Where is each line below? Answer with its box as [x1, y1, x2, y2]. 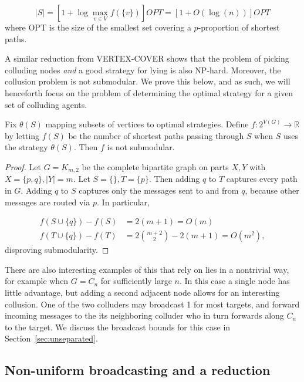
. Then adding [148, 173, 200, 185]
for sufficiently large [100, 275, 172, 287]
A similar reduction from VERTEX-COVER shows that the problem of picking [5, 52, 289, 65]
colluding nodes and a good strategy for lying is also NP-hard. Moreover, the [5, 63, 281, 76]
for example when [5, 275, 69, 287]
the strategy [5, 141, 48, 153]
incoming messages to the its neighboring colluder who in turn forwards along [5, 309, 284, 322]
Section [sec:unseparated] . [5, 332, 98, 344]
